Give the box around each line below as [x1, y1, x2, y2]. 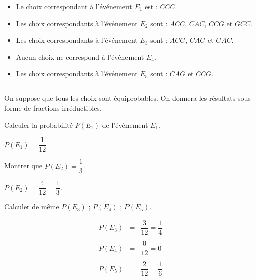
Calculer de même [4, 201, 59, 212]
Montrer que [4, 160, 42, 171]
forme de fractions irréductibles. [4, 102, 102, 113]
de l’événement [102, 119, 148, 130]
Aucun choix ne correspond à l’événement [16, 51, 144, 62]
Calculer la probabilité [4, 119, 73, 130]
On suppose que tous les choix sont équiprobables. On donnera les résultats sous [4, 93, 251, 103]
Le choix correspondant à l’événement [16, 1, 132, 11]
